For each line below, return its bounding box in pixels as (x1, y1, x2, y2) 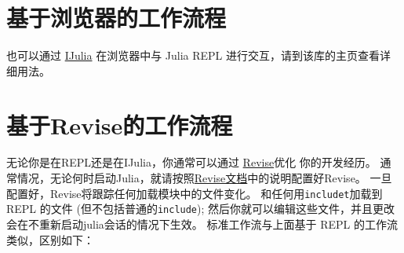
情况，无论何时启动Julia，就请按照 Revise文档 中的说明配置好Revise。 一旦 (16, 170, 392, 186)
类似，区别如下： (6, 231, 94, 247)
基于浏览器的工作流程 (6, 2, 227, 34)
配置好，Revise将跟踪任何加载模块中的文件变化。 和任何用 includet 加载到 (6, 185, 383, 201)
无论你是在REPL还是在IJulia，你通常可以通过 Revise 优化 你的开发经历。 (6, 154, 377, 170)
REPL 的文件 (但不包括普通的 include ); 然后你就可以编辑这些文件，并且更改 (6, 200, 395, 217)
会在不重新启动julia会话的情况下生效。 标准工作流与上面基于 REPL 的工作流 (6, 215, 398, 232)
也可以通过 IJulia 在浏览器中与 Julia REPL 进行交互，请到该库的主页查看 (6, 47, 380, 64)
